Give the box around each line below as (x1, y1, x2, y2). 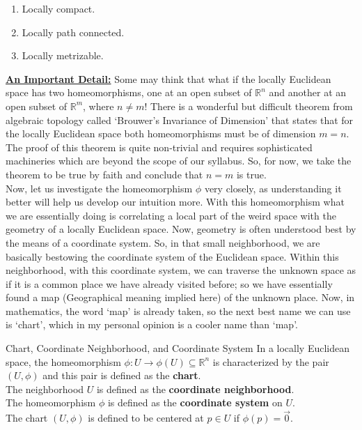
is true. (236, 167, 267, 181)
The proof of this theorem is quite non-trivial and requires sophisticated (6, 139, 313, 154)
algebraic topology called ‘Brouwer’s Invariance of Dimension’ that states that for (6, 112, 354, 127)
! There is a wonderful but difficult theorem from (144, 98, 353, 113)
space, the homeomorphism (6, 354, 121, 369)
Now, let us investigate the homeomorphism (6, 181, 193, 195)
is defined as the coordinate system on (107, 395, 283, 410)
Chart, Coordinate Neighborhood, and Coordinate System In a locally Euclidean (6, 341, 350, 355)
